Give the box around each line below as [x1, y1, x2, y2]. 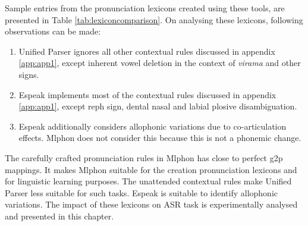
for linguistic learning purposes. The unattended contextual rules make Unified [5, 175, 292, 187]
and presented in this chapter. [5, 209, 114, 222]
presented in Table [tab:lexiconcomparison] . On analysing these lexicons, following [5, 13, 303, 26]
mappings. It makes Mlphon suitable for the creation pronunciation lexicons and [5, 163, 297, 175]
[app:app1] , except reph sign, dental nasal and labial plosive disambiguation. [18, 100, 297, 112]
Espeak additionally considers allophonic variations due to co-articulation [18, 120, 287, 132]
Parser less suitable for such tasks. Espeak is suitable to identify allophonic [5, 186, 278, 199]
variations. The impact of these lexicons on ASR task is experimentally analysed [5, 198, 298, 211]
